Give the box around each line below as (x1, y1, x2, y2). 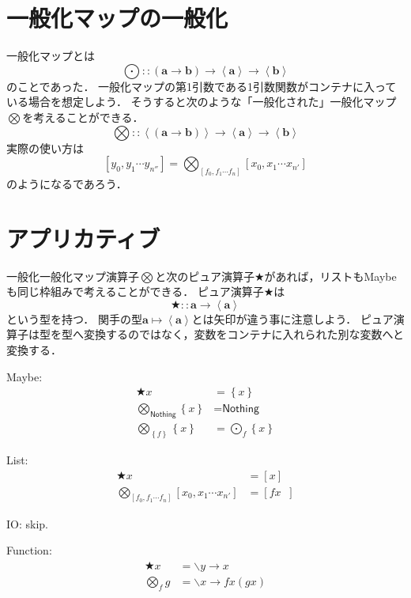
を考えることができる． (22, 108, 144, 125)
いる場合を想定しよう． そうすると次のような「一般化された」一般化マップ (6, 93, 397, 110)
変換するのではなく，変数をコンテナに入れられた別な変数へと (83, 326, 404, 343)
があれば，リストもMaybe (264, 267, 397, 284)
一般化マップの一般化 (6, 2, 228, 34)
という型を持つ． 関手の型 (6, 310, 142, 327)
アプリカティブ (6, 221, 160, 254)
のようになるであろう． (6, 175, 127, 191)
